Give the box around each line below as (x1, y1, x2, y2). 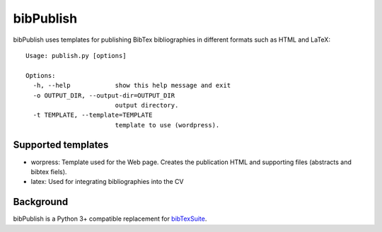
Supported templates (13, 139, 109, 151)
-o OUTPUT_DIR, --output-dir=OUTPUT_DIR (33, 91, 175, 99)
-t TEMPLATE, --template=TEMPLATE (33, 111, 153, 120)
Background (13, 196, 69, 208)
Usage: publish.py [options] (25, 52, 127, 59)
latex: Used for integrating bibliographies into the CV (30, 178, 184, 186)
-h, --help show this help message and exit (33, 81, 231, 90)
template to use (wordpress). (115, 121, 220, 129)
